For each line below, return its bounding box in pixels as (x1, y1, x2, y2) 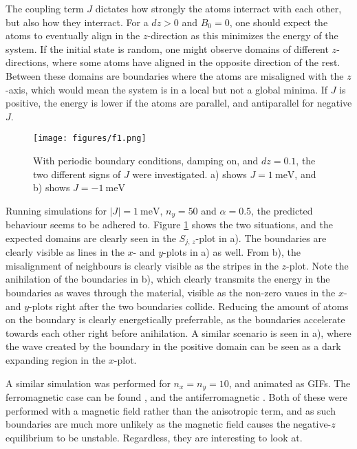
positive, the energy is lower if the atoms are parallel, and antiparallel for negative (6, 96, 352, 110)
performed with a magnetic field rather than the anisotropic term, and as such (6, 403, 336, 417)
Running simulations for (6, 203, 107, 217)
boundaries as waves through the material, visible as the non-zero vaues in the (6, 285, 336, 300)
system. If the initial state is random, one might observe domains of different (6, 41, 329, 56)
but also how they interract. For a (6, 14, 149, 29)
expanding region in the (6, 353, 106, 367)
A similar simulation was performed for (6, 375, 171, 390)
